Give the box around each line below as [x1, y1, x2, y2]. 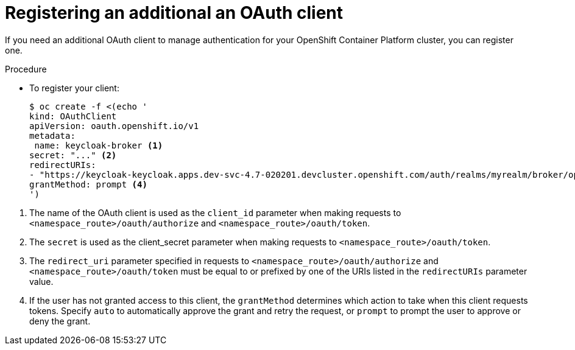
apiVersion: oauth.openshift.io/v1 [29, 121, 199, 131]
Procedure [5, 63, 47, 74]
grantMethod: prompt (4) [29, 179, 147, 189]
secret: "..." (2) [29, 150, 117, 160]
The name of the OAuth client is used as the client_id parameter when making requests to [29, 207, 401, 218]
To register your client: [29, 82, 119, 93]
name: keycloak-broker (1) [34, 140, 163, 150]
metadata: [29, 130, 76, 141]
